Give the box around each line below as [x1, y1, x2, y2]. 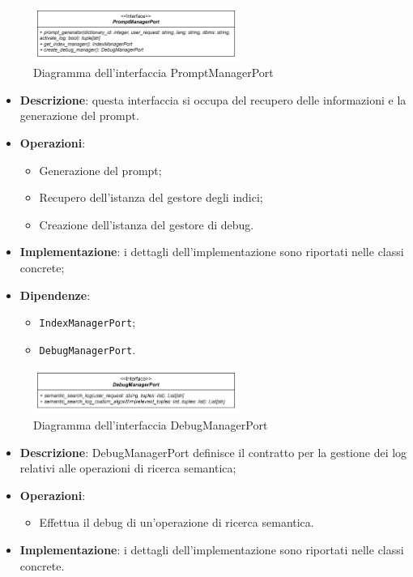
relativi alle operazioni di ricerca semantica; [19, 459, 236, 477]
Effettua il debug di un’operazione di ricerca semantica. [39, 514, 314, 531]
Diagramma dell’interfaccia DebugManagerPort [33, 416, 268, 433]
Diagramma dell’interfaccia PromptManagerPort [33, 64, 274, 81]
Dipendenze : [19, 286, 91, 303]
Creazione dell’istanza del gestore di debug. [39, 216, 254, 233]
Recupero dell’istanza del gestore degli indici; [39, 189, 263, 206]
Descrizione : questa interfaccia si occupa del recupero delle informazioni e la [19, 91, 407, 108]
